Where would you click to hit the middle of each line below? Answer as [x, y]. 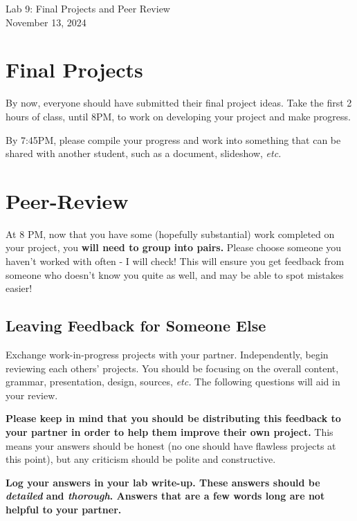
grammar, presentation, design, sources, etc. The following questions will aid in [173, 382]
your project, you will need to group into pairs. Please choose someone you [174, 247]
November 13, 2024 [46, 22]
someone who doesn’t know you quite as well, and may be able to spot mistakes [175, 274]
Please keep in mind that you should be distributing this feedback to [173, 418]
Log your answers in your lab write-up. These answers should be [163, 482]
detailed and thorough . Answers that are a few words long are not [165, 496]
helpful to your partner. [64, 509]
